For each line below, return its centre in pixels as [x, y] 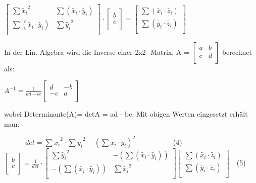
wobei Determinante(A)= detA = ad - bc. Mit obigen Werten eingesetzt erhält [126, 114]
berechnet [237, 52]
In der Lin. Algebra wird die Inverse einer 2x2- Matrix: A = [97, 52]
